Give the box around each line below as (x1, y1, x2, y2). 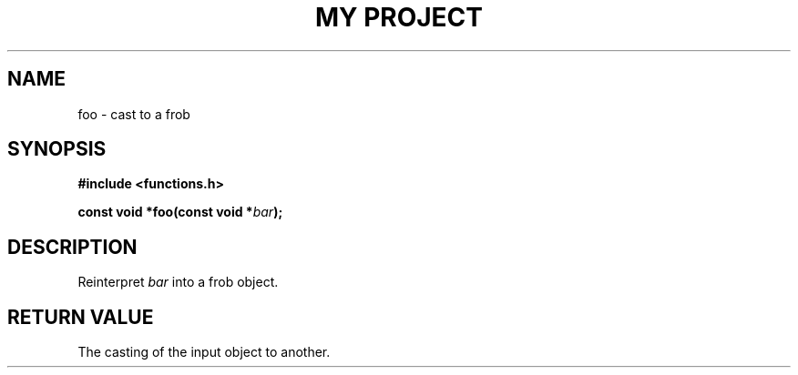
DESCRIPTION (7, 235, 138, 258)
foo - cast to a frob (77, 106, 190, 122)
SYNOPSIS (7, 137, 107, 161)
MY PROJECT (314, 2, 484, 33)
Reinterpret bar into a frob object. (77, 274, 279, 290)
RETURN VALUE (7, 305, 154, 329)
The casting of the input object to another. (77, 344, 331, 360)
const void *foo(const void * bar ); (77, 204, 283, 220)
